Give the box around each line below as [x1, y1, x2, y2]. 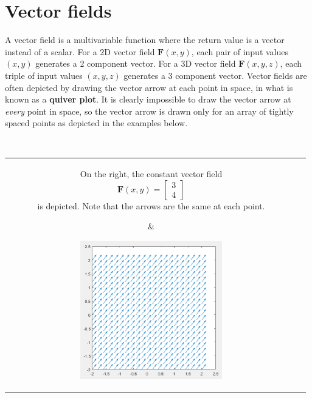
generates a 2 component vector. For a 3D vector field [35, 57, 236, 70]
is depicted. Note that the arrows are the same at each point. [37, 199, 265, 212]
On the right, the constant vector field [80, 167, 223, 180]
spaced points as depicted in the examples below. [5, 116, 188, 129]
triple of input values [5, 69, 83, 81]
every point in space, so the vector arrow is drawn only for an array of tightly [5, 104, 294, 117]
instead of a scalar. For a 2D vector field [5, 45, 155, 58]
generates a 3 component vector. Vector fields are [123, 69, 307, 81]
